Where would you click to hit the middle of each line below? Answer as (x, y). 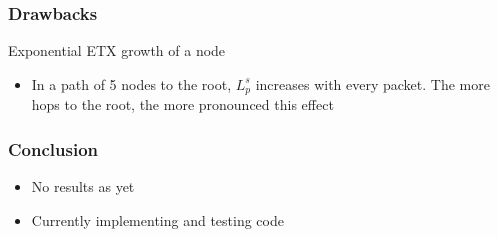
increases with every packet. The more (372, 83)
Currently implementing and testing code (157, 219)
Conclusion (53, 148)
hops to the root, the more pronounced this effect (182, 104)
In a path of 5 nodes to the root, (131, 83)
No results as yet (83, 186)
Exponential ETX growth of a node (117, 50)
